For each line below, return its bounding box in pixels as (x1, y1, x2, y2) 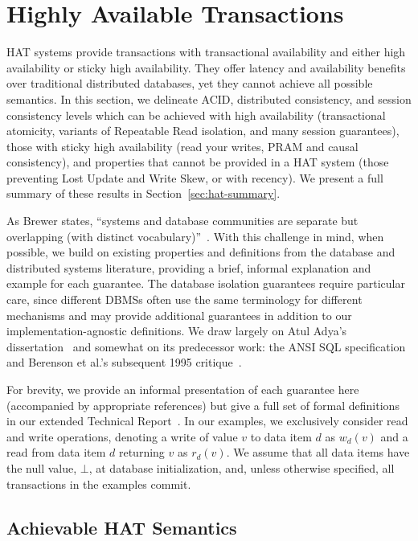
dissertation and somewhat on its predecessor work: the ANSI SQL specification (6, 338, 406, 355)
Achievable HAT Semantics (6, 514, 237, 539)
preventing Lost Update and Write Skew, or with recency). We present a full (6, 169, 383, 186)
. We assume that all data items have (226, 444, 410, 461)
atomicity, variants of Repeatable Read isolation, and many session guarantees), (6, 122, 400, 139)
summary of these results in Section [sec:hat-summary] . (6, 185, 281, 202)
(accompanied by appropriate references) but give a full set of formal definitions (6, 396, 400, 413)
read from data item (6, 444, 106, 461)
